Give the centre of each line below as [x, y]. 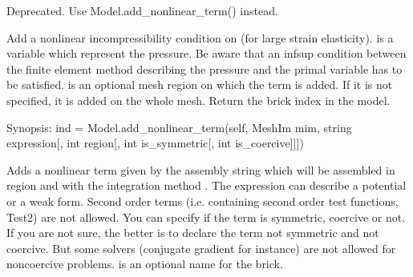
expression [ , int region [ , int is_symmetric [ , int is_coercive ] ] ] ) [155, 143]
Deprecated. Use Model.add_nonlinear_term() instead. [142, 10]
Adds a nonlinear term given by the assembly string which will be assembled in [201, 169]
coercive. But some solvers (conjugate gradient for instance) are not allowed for [201, 248]
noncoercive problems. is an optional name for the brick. [145, 264]
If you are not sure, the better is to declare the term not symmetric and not [193, 233]
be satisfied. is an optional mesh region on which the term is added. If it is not [200, 84]
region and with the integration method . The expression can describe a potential [206, 185]
